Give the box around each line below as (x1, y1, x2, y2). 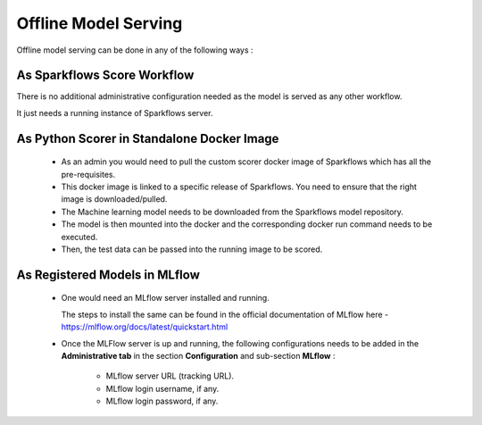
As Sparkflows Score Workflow (16, 68, 195, 83)
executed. (61, 231, 98, 242)
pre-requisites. (61, 169, 116, 179)
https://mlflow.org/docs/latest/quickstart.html (61, 321, 229, 332)
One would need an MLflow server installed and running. (61, 293, 270, 304)
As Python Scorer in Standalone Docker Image (16, 130, 279, 146)
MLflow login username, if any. (105, 383, 220, 394)
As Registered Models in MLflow (16, 267, 200, 282)
